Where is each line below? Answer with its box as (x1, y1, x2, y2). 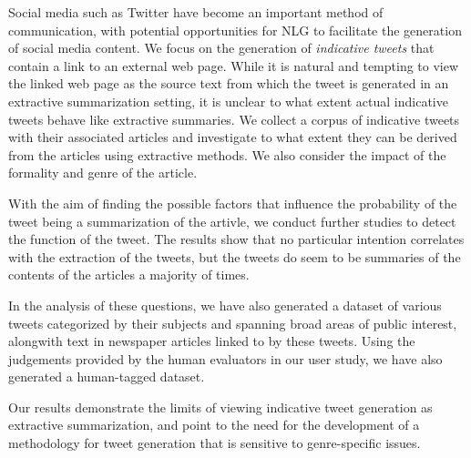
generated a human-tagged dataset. (8, 367, 205, 386)
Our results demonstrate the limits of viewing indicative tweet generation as (8, 397, 433, 416)
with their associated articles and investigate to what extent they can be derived (8, 127, 457, 147)
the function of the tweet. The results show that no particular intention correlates (8, 229, 465, 249)
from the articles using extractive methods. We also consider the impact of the (8, 145, 446, 164)
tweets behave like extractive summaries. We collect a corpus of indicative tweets (8, 109, 460, 128)
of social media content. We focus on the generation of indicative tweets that (8, 38, 435, 57)
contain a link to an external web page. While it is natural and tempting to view (8, 56, 459, 75)
